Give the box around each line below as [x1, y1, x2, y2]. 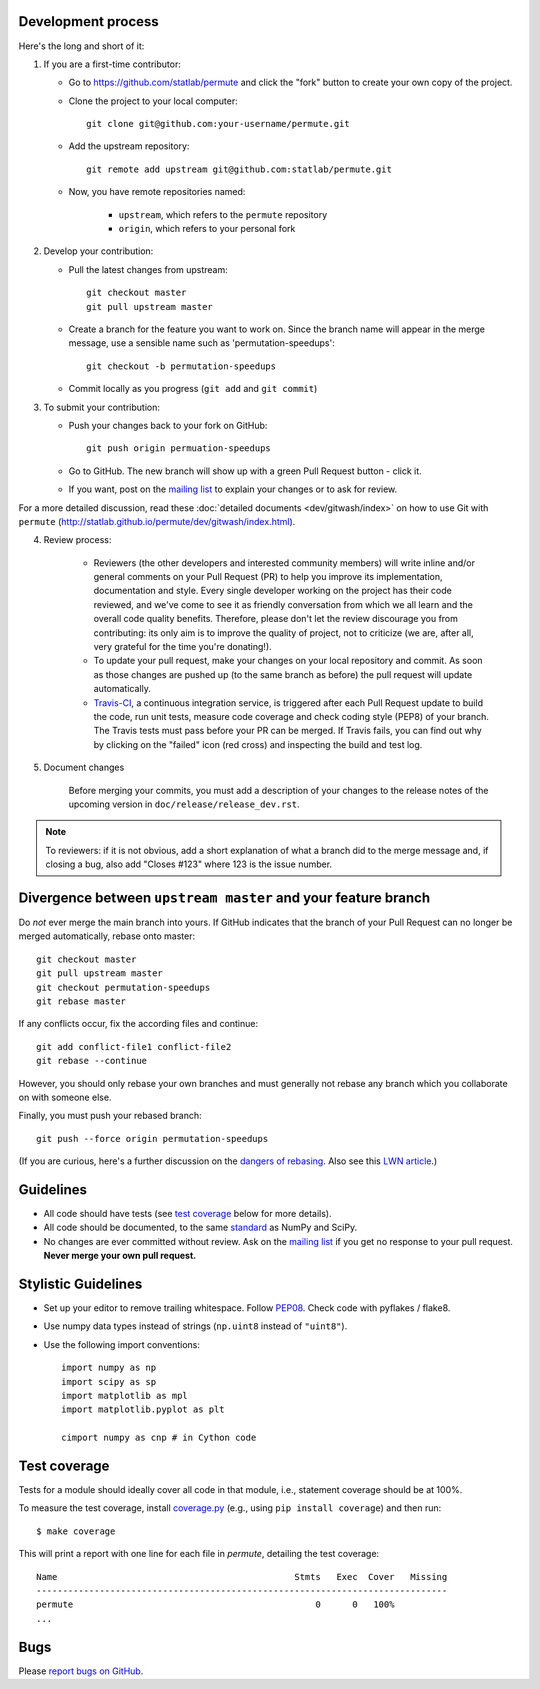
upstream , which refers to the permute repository [118, 208, 328, 220]
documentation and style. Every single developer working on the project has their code [93, 585, 452, 597]
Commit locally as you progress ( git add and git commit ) [68, 383, 318, 395]
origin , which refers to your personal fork [118, 223, 296, 235]
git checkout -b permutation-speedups [86, 360, 277, 372]
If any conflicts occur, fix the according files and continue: [18, 1018, 259, 1030]
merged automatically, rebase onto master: [18, 930, 195, 942]
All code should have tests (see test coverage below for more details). [43, 1207, 332, 1219]
